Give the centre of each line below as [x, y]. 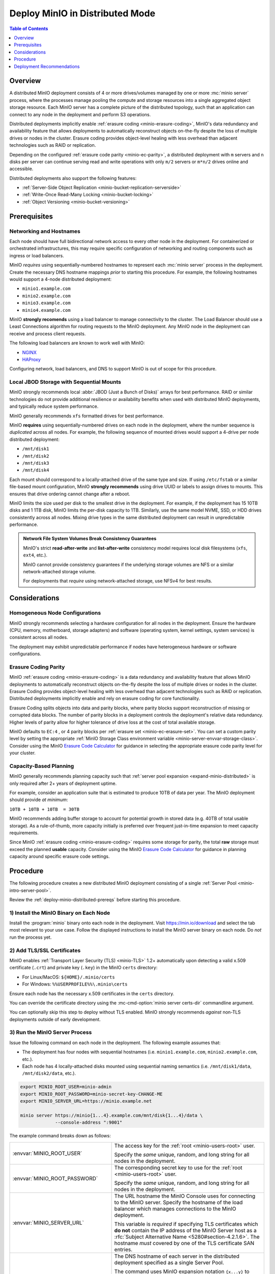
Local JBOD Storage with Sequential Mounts [65, 382]
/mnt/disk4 [36, 470]
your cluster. [22, 753]
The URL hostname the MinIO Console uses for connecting [185, 1196]
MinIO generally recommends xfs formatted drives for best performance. [87, 416]
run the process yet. [31, 937]
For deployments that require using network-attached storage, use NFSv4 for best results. [118, 581]
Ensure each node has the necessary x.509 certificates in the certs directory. [92, 993]
